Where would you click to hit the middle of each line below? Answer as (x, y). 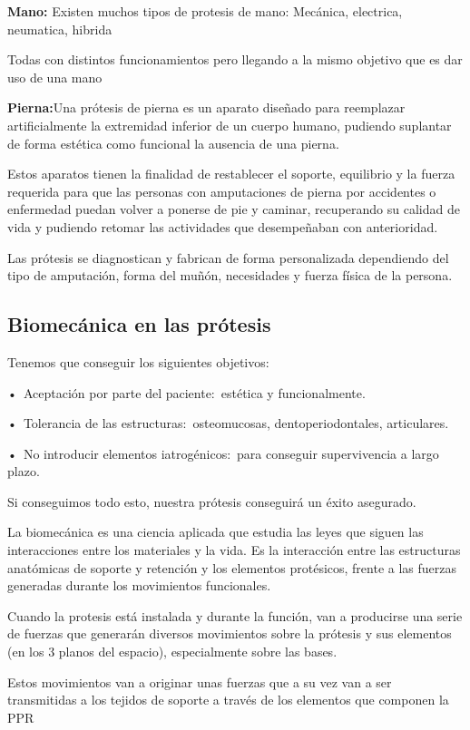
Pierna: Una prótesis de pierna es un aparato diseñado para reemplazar (206, 107)
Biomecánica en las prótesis (139, 324)
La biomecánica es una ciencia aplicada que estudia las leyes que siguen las (215, 532)
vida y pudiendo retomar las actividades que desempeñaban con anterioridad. (223, 226)
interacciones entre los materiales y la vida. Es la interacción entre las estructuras (234, 550)
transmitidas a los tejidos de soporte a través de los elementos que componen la (228, 700)
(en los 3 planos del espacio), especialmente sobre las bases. (172, 652)
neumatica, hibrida (60, 29)
